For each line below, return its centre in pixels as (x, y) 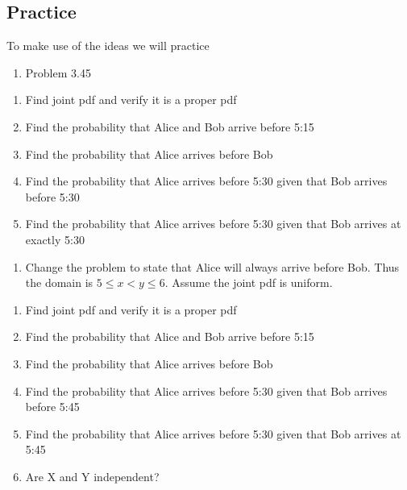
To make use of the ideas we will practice (108, 46)
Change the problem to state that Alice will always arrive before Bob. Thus (212, 266)
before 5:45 (52, 407)
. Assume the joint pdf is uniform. (249, 282)
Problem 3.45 (58, 72)
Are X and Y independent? (92, 476)
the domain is (59, 282)
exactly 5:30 (55, 239)
